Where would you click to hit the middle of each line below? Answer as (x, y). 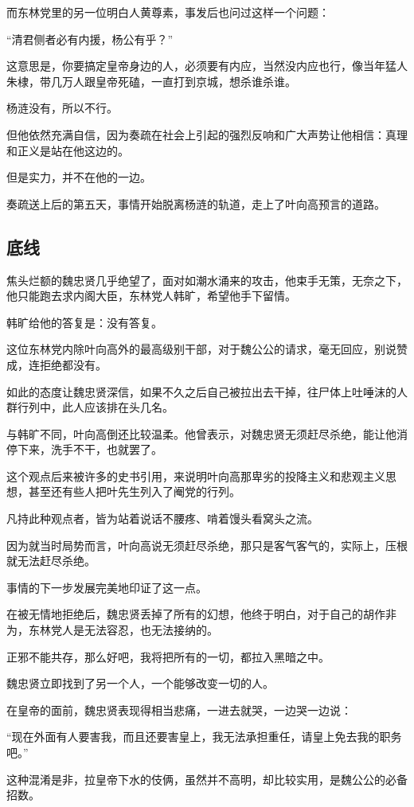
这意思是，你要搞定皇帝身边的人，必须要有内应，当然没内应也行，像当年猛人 (207, 66)
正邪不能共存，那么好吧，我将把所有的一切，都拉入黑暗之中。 (168, 656)
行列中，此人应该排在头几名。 (95, 407)
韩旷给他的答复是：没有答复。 (84, 322)
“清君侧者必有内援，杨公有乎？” (90, 39)
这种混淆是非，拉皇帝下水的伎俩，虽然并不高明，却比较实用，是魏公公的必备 (207, 779)
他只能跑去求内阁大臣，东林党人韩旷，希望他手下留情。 (151, 296)
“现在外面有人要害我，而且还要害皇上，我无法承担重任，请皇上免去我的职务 (204, 737)
